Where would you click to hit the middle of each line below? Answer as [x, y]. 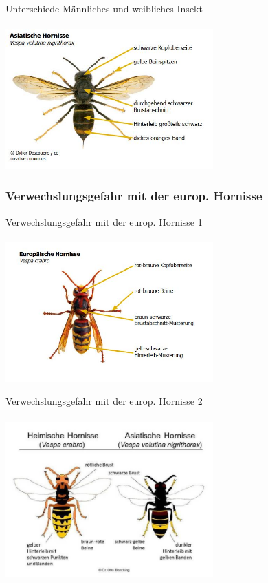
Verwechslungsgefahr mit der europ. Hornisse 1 [104, 221]
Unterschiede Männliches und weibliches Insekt [104, 8]
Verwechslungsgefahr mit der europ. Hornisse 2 [104, 401]
